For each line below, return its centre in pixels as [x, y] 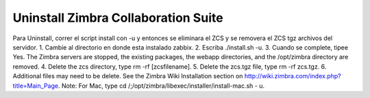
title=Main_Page [35, 86]
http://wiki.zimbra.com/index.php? [293, 76]
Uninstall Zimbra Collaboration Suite [118, 18]
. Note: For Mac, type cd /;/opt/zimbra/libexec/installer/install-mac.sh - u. [161, 86]
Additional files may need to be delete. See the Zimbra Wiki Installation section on [128, 76]
